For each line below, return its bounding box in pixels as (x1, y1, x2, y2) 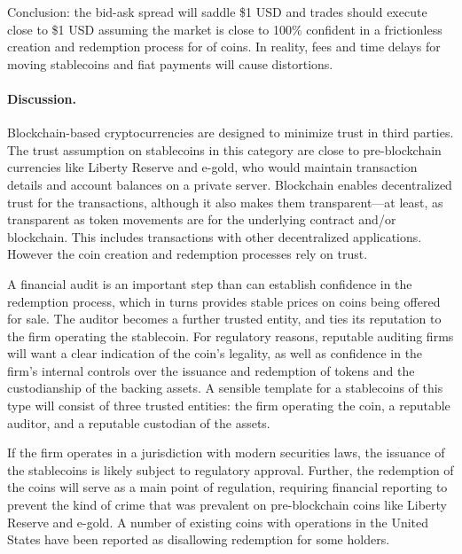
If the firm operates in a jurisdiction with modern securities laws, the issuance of (7, 443, 445, 462)
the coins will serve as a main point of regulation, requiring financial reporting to (7, 478, 448, 496)
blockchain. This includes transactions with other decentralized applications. (7, 227, 422, 246)
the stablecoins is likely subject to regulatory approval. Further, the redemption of (7, 460, 454, 479)
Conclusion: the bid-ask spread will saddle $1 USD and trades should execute (7, 3, 427, 20)
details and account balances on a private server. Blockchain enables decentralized (7, 175, 452, 193)
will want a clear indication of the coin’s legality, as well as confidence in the (7, 344, 423, 363)
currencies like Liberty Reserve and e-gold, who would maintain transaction (7, 158, 418, 176)
